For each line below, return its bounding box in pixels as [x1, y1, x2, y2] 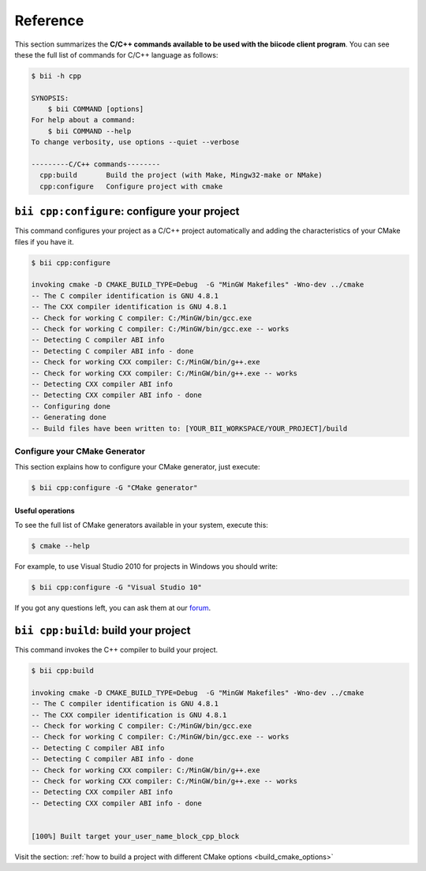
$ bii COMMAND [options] [47, 105, 144, 114]
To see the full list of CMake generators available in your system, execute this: [14, 521, 268, 530]
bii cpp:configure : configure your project [14, 205, 240, 219]
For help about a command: [31, 115, 136, 125]
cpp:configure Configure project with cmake [39, 181, 223, 191]
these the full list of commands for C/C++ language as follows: [14, 50, 219, 59]
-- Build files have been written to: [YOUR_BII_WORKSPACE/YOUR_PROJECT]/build [31, 424, 348, 433]
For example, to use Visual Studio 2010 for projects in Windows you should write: [14, 562, 278, 571]
